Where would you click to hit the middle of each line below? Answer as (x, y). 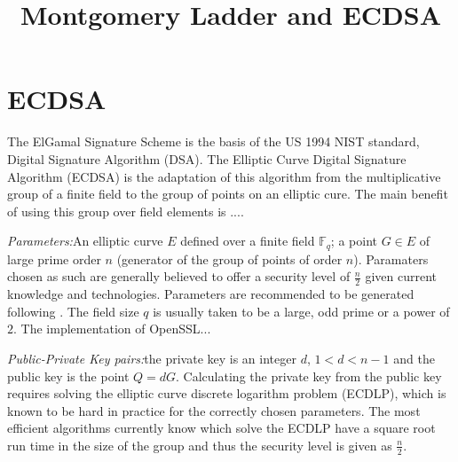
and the (414, 358)
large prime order (54, 258)
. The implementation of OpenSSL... (112, 329)
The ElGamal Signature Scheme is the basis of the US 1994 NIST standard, (213, 141)
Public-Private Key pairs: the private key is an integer (152, 358)
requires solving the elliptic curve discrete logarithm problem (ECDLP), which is (227, 393)
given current (401, 276)
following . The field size (73, 311)
